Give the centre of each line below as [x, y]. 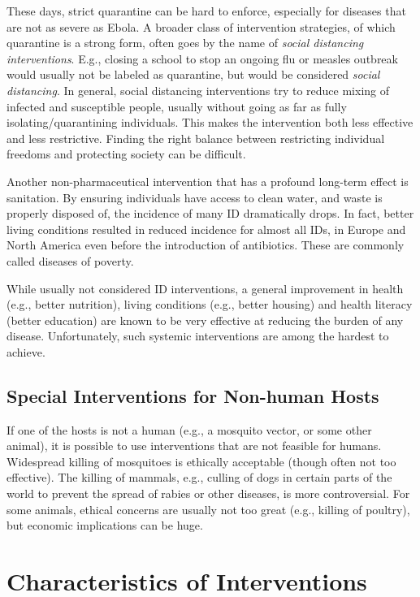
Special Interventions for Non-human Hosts [193, 395]
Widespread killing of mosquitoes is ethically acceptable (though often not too [201, 461]
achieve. [26, 351]
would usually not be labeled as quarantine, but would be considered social [193, 74]
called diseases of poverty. [70, 260]
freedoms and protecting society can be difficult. [126, 154]
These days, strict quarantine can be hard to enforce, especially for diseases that [206, 11]
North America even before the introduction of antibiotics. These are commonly [206, 245]
